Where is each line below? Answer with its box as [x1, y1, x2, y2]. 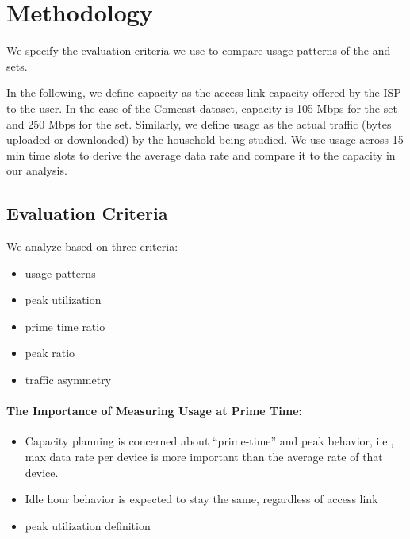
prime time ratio [25, 318, 105, 334]
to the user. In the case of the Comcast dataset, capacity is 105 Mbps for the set [6, 99, 397, 116]
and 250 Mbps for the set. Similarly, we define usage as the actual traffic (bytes [6, 115, 392, 132]
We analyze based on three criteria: [6, 238, 178, 255]
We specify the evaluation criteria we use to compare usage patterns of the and [6, 42, 391, 59]
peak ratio [25, 345, 75, 361]
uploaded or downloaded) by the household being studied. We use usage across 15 [6, 131, 404, 148]
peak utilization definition [25, 517, 151, 533]
